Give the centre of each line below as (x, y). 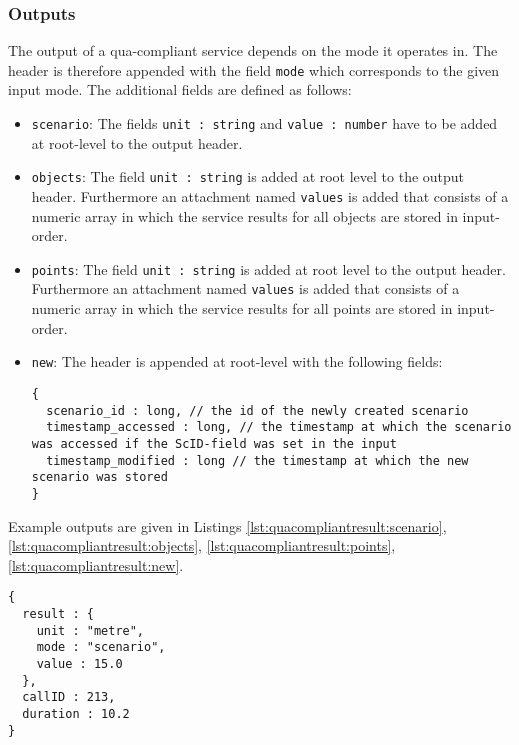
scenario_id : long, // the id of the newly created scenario (257, 410)
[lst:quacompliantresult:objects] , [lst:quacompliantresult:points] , (202, 545)
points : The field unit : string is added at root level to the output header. (268, 268)
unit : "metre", (90, 630)
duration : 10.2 (76, 713)
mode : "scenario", (101, 647)
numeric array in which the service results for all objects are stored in (244, 215)
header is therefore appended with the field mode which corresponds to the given (254, 69)
